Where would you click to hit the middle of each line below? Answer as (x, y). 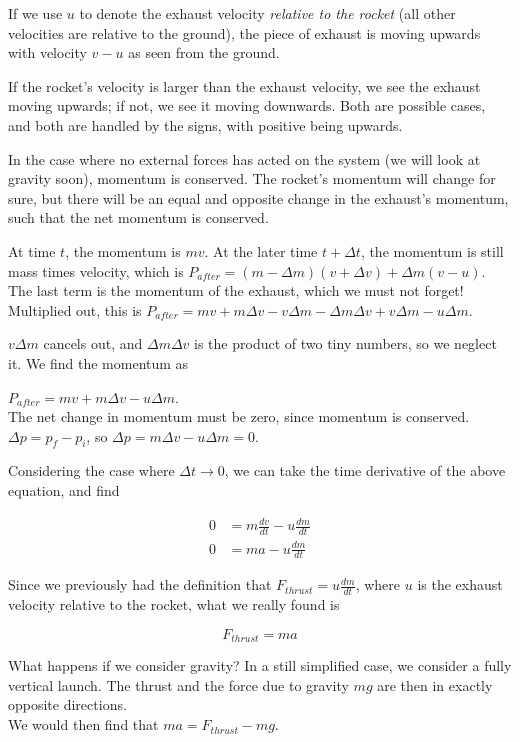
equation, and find (64, 490)
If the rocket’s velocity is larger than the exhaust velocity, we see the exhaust (244, 85)
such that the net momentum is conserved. (138, 217)
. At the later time (261, 250)
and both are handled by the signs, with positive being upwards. (205, 124)
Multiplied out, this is (75, 309)
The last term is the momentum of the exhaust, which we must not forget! (236, 290)
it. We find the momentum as (98, 362)
